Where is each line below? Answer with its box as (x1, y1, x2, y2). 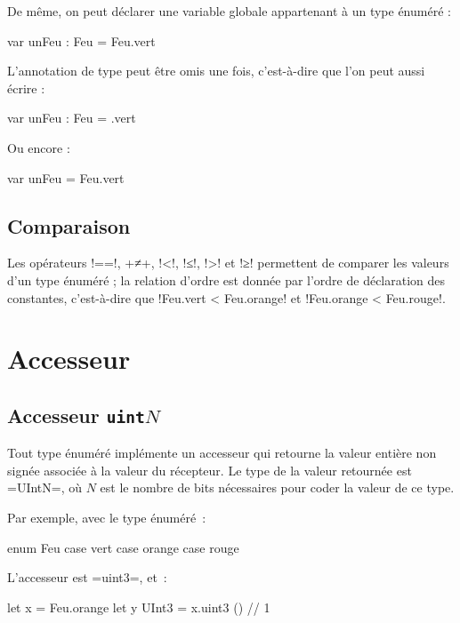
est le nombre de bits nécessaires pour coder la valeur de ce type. (100, 478, 455, 497)
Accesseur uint (7, 401, 145, 428)
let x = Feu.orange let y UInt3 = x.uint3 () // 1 (7, 597, 270, 616)
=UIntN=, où (7, 478, 83, 497)
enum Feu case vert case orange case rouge (7, 538, 239, 556)
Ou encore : (7, 138, 70, 156)
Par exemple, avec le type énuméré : (7, 508, 206, 527)
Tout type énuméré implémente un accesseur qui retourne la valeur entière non (7, 443, 437, 462)
